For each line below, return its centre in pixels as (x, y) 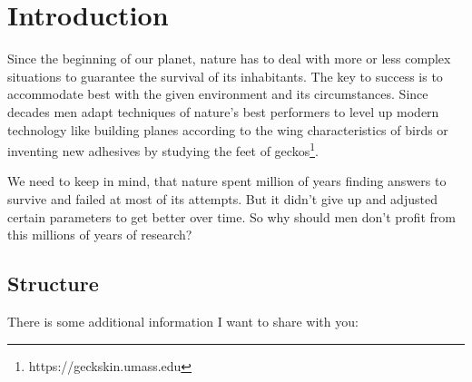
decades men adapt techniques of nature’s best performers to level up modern (223, 111)
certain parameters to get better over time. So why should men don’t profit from (231, 216)
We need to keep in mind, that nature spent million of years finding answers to (227, 181)
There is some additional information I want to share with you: (183, 321)
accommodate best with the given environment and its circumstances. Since (218, 94)
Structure (53, 284)
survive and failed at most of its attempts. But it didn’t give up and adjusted (222, 198)
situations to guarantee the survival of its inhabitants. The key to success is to (225, 76)
